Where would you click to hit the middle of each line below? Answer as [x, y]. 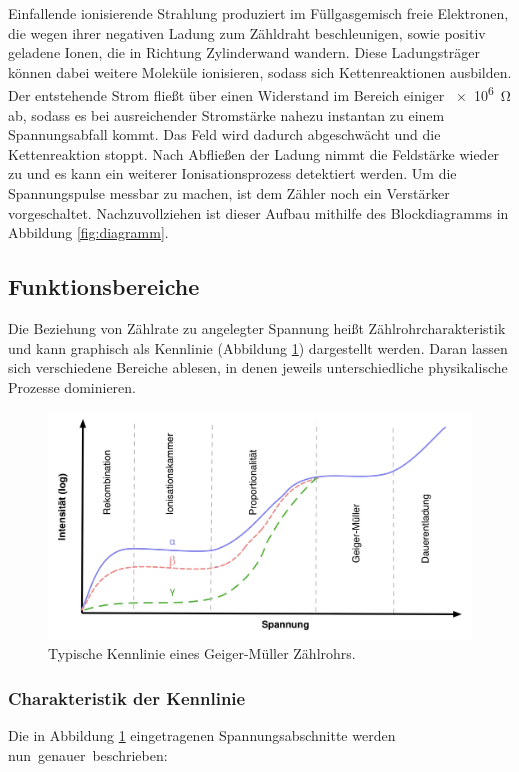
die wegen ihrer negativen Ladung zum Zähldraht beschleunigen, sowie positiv [247, 32]
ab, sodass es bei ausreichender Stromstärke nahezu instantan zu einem [226, 114]
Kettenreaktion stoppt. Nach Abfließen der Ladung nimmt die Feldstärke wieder [254, 153]
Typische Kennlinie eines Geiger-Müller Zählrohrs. [202, 653]
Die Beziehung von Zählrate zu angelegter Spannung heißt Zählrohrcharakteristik [257, 327]
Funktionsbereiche [104, 286]
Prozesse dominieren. [72, 386]
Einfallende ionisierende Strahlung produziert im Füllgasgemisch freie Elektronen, [258, 13]
